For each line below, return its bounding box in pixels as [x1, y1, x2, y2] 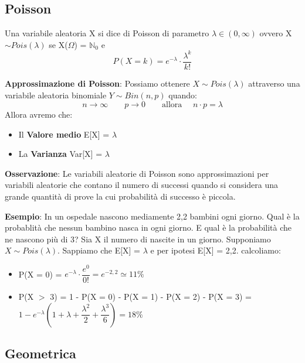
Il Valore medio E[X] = [18, 128, 110, 140]
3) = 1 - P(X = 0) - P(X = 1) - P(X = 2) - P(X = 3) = [50, 290, 252, 303]
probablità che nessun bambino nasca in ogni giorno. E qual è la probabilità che [5, 221, 292, 234]
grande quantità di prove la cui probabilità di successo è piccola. [5, 190, 236, 202]
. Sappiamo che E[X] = [57, 244, 141, 256]
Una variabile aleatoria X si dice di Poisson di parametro [5, 27, 209, 39]
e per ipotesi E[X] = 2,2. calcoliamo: [150, 244, 281, 256]
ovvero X [259, 27, 292, 39]
